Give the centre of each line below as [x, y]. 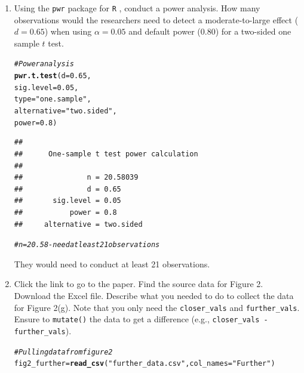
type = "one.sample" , [53, 99]
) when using [68, 31]
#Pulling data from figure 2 [63, 352]
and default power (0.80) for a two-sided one [210, 31]
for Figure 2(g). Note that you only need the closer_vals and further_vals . [157, 307]
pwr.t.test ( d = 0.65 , [53, 76]
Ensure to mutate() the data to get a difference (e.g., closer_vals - [141, 319]
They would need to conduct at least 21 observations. [112, 263]
